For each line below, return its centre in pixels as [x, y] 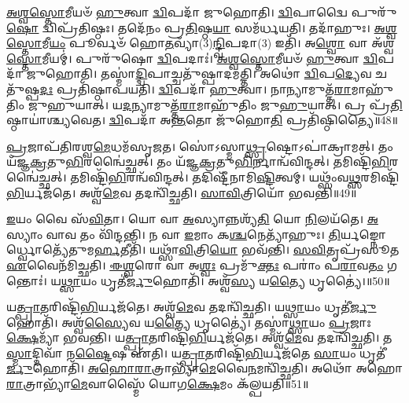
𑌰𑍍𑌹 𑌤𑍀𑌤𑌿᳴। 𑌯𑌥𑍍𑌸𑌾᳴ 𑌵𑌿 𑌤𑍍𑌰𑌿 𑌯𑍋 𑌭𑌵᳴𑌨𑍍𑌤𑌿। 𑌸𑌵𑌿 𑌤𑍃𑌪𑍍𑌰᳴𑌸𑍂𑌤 [247, 249]
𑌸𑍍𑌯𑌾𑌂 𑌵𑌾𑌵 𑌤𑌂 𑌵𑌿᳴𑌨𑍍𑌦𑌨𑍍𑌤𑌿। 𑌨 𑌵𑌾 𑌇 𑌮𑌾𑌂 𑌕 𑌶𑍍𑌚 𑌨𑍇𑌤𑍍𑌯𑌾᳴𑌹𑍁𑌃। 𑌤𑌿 [174, 234]
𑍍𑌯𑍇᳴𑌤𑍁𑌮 [50, 249]
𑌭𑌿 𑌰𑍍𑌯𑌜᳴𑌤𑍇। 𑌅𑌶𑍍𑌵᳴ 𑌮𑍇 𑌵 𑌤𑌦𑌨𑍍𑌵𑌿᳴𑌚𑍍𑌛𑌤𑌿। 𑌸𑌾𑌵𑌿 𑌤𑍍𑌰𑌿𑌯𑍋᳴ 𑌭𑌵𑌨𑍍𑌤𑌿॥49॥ [182, 192]
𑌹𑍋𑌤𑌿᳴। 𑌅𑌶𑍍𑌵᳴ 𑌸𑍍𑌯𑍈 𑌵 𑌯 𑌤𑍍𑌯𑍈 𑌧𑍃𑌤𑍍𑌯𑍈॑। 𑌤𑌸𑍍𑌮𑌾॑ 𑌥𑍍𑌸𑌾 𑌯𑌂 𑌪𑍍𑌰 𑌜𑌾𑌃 [189, 322]
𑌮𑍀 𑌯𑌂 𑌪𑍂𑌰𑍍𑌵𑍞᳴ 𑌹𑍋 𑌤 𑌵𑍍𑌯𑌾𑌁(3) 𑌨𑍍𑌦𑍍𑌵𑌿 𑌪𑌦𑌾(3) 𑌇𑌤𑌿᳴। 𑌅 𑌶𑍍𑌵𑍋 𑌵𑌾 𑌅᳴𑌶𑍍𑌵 [218, 43]
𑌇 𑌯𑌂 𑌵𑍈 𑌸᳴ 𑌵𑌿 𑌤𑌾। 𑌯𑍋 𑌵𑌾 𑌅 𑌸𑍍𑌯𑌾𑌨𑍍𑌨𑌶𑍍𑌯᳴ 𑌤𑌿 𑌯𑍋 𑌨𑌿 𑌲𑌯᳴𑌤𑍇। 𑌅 [192, 219]
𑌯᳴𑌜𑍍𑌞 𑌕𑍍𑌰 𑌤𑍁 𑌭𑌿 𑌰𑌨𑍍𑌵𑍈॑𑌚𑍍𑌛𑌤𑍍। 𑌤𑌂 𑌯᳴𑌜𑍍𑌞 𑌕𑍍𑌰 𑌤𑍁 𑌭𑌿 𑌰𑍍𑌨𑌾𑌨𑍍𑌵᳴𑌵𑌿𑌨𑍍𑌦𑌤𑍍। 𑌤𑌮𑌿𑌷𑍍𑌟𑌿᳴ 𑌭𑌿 [198, 161]
